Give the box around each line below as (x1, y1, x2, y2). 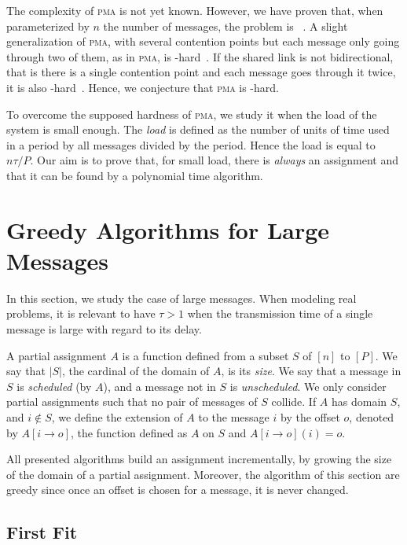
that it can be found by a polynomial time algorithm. (6, 167, 263, 183)
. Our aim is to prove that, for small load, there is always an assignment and (30, 152, 398, 168)
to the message (198, 409, 269, 425)
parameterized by (6, 17, 90, 34)
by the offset (280, 409, 340, 425)
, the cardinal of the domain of (61, 363, 210, 379)
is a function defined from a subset (122, 347, 289, 363)
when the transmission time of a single (187, 305, 373, 322)
